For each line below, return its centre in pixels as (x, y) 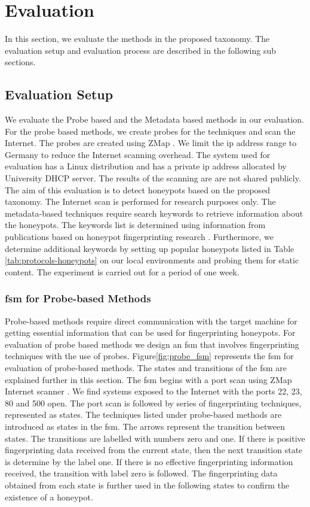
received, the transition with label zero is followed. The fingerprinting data (141, 473)
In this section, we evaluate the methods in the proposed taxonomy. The (137, 39)
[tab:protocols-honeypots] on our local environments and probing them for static (152, 260)
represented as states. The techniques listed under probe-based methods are (143, 415)
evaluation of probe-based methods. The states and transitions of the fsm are (146, 368)
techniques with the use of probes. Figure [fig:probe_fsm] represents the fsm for (149, 356)
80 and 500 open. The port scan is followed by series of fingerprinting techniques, (153, 403)
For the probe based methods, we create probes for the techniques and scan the (150, 131)
